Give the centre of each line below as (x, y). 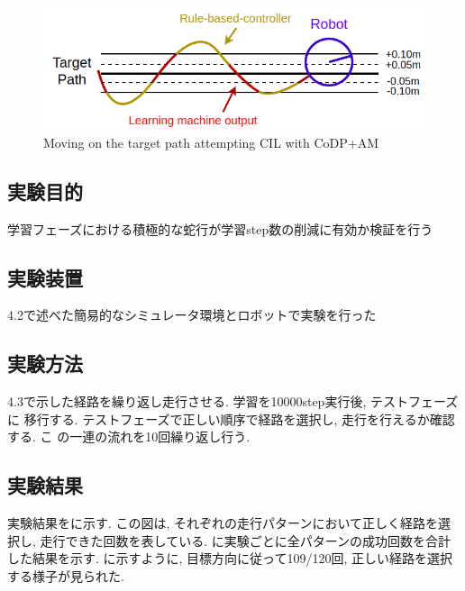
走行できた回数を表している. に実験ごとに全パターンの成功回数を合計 (245, 540)
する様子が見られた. (66, 575)
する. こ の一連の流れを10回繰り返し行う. (129, 436)
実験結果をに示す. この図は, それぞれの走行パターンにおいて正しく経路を (223, 523)
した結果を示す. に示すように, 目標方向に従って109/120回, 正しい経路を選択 (230, 558)
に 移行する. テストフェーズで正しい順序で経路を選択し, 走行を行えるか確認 (231, 418)
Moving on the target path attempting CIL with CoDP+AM (211, 142)
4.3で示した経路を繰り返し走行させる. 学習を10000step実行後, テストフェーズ (233, 401)
